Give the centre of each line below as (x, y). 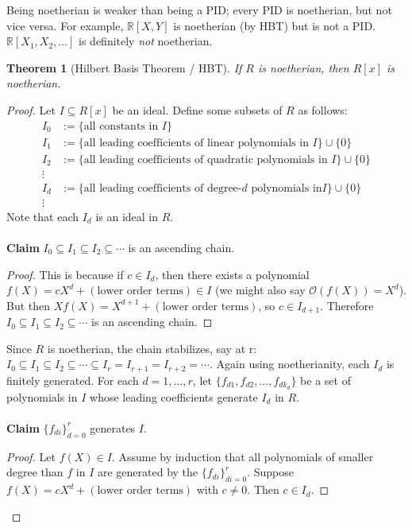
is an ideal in (127, 216)
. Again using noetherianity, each (289, 364)
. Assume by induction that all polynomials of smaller (243, 456)
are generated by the (148, 472)
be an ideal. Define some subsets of (197, 109)
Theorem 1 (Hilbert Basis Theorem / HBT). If (124, 67)
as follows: (323, 109)
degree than (35, 472)
